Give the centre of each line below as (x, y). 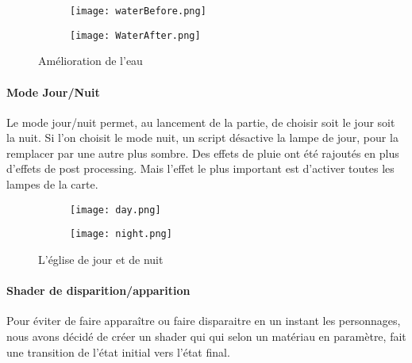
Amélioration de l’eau (90, 61)
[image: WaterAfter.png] (135, 35)
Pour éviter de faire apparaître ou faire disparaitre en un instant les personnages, (204, 321)
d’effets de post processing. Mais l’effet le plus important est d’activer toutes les (200, 168)
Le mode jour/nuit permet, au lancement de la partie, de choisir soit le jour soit (201, 122)
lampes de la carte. (52, 184)
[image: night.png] (121, 234)
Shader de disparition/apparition (98, 290)
